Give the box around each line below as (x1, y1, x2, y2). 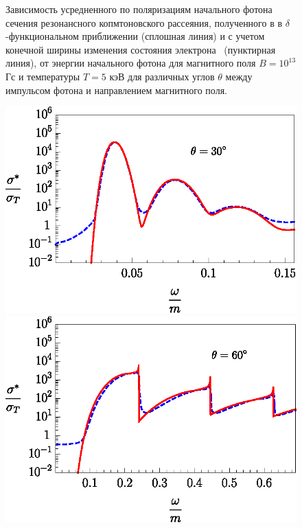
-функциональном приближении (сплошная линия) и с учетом (5, 29, 265, 43)
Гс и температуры (5, 69, 80, 83)
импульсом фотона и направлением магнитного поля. (5, 82, 227, 97)
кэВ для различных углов (109, 69, 215, 83)
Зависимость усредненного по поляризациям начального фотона (5, 2, 272, 16)
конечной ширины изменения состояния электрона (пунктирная (5, 42, 276, 56)
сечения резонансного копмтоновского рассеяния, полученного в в (5, 15, 283, 30)
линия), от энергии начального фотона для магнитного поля (5, 56, 256, 70)
